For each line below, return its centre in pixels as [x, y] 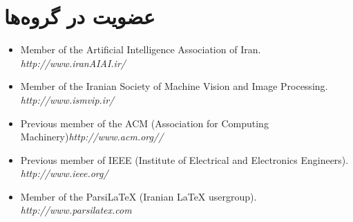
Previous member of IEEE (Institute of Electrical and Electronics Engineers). [184, 159]
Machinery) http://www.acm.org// [92, 137]
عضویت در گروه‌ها [80, 16]
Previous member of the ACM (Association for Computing [144, 123]
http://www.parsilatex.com [76, 210]
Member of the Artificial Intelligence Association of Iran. [141, 49]
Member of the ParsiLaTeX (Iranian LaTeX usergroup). [139, 196]
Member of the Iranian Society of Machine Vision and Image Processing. [174, 86]
